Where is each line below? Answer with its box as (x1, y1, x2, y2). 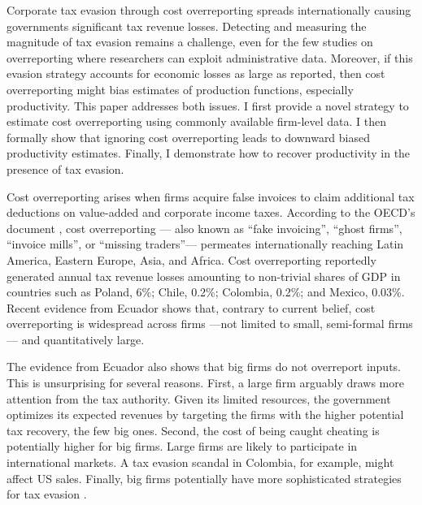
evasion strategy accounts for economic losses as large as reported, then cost (7, 65, 385, 82)
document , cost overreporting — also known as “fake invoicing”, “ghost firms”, (7, 219, 402, 236)
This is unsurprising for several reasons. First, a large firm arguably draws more (7, 374, 404, 391)
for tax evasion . (7, 486, 87, 503)
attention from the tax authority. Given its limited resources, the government (7, 390, 391, 407)
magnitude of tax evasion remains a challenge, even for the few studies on (7, 33, 373, 50)
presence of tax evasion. (7, 160, 124, 177)
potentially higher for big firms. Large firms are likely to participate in (7, 438, 358, 455)
